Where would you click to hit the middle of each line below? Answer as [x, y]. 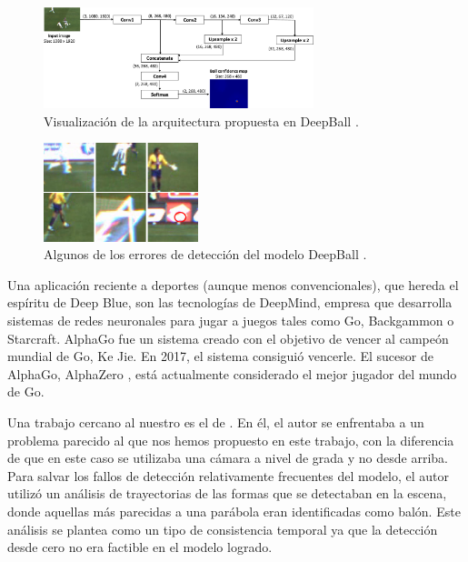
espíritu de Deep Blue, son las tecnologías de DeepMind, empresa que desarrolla [230, 302]
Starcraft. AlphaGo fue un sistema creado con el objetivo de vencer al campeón [228, 338]
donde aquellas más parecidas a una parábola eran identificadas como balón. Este [234, 511]
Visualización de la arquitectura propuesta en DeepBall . [201, 120]
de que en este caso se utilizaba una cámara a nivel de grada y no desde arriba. [228, 458]
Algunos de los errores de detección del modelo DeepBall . [205, 254]
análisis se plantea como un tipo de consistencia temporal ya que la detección [223, 529]
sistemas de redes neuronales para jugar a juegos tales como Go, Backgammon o [231, 320]
